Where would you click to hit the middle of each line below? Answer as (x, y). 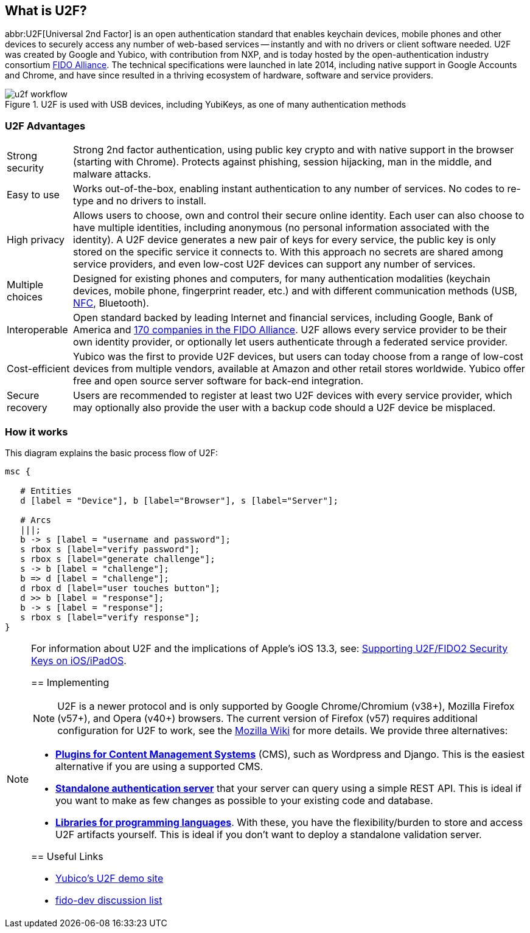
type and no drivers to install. (140, 201)
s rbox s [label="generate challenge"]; (118, 559)
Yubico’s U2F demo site (110, 878)
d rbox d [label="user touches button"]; (120, 588)
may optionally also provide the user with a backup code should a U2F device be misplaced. (284, 408)
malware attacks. (112, 174)
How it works (37, 432)
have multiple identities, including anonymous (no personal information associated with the (281, 228)
